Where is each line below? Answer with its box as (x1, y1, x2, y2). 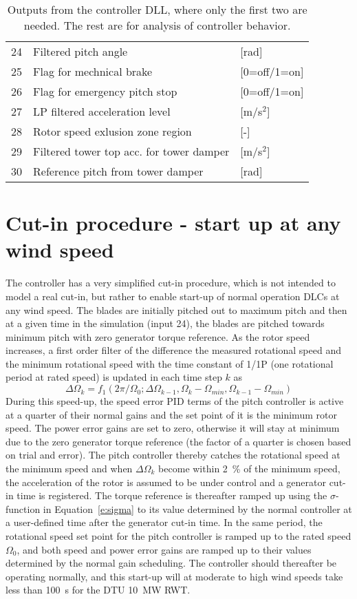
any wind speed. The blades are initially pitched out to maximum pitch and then (6, 302, 347, 317)
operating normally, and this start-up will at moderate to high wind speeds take (6, 569, 343, 583)
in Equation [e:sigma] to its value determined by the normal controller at (43, 501, 352, 516)
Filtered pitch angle (33, 43, 128, 59)
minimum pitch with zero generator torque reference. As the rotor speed (6, 329, 310, 344)
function (6, 501, 41, 516)
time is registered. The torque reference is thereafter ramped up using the (17, 488, 327, 503)
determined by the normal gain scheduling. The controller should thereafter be (6, 556, 337, 570)
